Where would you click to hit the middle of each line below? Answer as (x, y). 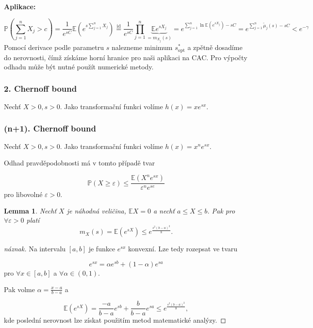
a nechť (164, 210)
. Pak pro (221, 210)
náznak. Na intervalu (35, 249)
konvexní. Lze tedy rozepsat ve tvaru (183, 249)
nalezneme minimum (142, 47)
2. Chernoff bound (41, 88)
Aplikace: (20, 6)
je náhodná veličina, (97, 210)
